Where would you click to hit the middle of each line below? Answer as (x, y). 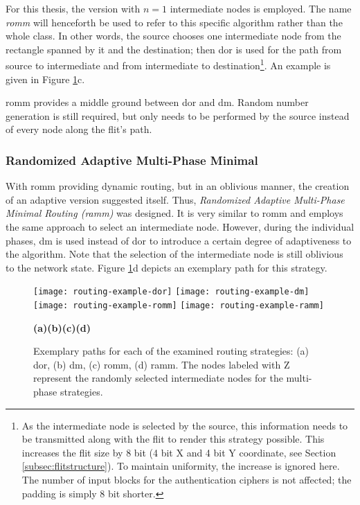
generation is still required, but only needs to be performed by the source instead (178, 115)
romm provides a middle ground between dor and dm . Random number (157, 102)
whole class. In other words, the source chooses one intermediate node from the (173, 36)
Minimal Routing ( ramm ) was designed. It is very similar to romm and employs (174, 213)
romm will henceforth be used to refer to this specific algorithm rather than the (174, 22)
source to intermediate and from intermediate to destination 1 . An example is (168, 64)
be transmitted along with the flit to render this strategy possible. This (173, 439)
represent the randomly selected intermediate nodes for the (158, 378)
